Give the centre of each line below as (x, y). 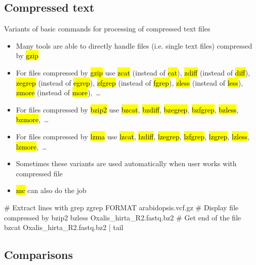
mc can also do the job (51, 190)
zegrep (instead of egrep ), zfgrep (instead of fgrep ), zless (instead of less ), (130, 82)
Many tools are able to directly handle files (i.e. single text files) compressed (134, 45)
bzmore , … (32, 119)
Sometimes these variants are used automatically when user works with (126, 163)
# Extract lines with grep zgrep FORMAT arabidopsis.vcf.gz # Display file (121, 207)
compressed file (39, 173)
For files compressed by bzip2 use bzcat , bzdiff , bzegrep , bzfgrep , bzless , (127, 109)
